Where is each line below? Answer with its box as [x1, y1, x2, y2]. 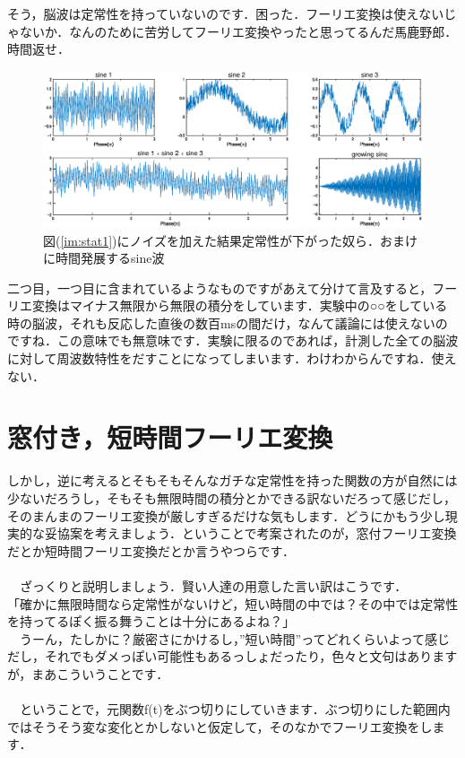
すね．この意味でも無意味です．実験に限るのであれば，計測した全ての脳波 [19, 331, 459, 350]
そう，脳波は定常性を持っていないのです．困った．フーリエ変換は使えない [7, 4, 444, 22]
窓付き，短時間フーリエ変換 [7, 419, 333, 456]
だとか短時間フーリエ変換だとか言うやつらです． [7, 541, 296, 560]
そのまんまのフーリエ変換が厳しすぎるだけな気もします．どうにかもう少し [7, 506, 445, 525]
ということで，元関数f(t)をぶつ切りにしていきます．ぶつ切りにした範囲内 [19, 700, 451, 719]
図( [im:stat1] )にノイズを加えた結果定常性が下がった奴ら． [43, 231, 381, 249]
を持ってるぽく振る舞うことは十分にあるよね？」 [7, 612, 296, 631]
